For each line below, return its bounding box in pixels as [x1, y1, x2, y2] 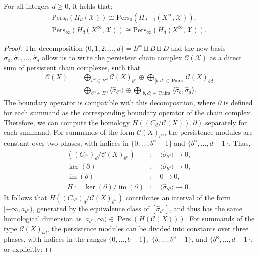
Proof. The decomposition [4, 42, 83, 53]
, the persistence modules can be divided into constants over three [47, 223, 249, 233]
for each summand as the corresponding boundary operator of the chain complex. [4, 107, 252, 117]
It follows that [4, 192, 47, 203]
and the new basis [171, 42, 226, 53]
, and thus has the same [169, 203, 242, 214]
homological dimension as [4, 213, 82, 224]
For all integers [4, 1, 50, 11]
